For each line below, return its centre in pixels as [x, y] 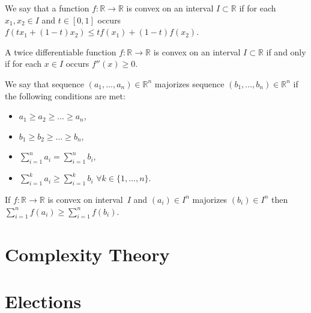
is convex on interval [85, 199]
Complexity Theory [87, 254]
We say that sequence [44, 83]
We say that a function [47, 8]
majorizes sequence [189, 83]
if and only [286, 51]
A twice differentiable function [61, 51]
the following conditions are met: [65, 95]
